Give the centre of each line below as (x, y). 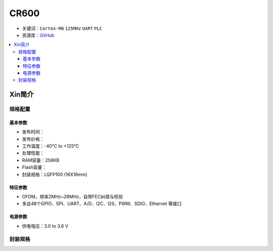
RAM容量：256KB (41, 160)
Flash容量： (34, 168)
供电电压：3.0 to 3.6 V (45, 226)
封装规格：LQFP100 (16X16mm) (55, 174)
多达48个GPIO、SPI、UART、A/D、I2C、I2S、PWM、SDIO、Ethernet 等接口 (102, 204)
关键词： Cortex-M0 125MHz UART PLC (62, 28)
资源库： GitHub (38, 35)
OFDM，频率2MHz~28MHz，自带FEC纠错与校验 (73, 196)
